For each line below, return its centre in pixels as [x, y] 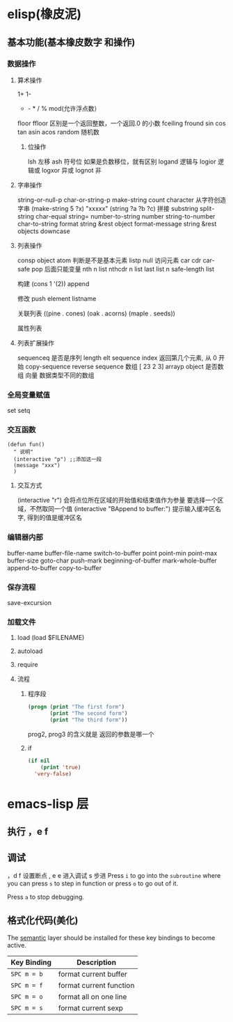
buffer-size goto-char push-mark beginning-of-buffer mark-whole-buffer [112, 560]
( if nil [39, 761]
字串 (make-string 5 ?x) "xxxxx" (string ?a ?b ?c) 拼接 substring [107, 208]
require [27, 665]
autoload [30, 651]
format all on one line [93, 996]
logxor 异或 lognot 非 [72, 170]
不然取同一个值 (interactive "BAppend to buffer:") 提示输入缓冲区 [122, 509]
